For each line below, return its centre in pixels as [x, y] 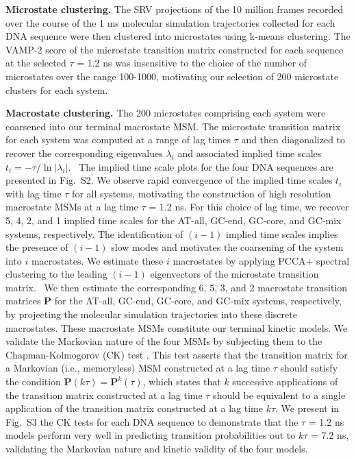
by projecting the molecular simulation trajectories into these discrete [151, 314]
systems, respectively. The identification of [94, 233]
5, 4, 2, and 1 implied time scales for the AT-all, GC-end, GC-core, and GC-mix [174, 220]
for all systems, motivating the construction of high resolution [202, 193]
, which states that [182, 382]
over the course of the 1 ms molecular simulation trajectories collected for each [170, 22]
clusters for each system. [57, 89]
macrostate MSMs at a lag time [72, 207]
